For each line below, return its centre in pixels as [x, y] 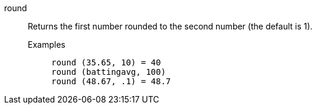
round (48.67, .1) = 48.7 [111, 81]
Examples [47, 44]
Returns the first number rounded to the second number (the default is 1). [170, 26]
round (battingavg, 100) [109, 72]
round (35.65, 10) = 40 [106, 62]
